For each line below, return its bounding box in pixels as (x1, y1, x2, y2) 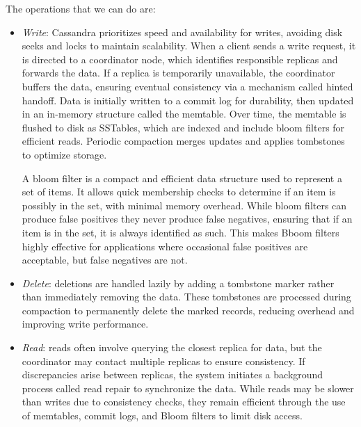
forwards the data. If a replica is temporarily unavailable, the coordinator (22, 65, 335, 80)
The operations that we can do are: (6, 1, 156, 15)
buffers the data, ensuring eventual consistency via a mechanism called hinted (22, 79, 353, 93)
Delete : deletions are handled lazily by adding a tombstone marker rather (22, 275, 335, 290)
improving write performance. (22, 316, 149, 331)
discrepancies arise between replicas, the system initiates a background (22, 367, 323, 382)
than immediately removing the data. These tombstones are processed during (22, 289, 351, 304)
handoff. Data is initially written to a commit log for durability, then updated (22, 92, 354, 107)
